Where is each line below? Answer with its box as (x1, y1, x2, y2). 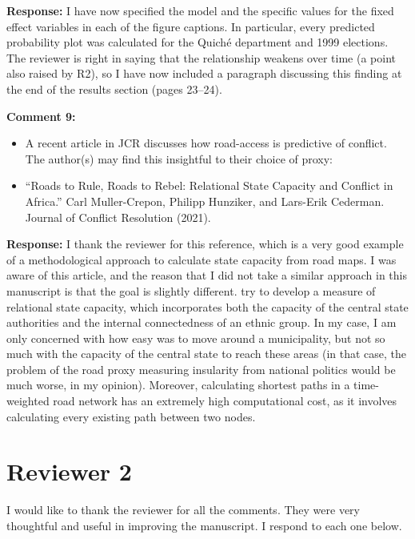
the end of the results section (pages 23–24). (6, 80, 222, 97)
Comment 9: (6, 107, 76, 124)
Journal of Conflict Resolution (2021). (25, 208, 211, 225)
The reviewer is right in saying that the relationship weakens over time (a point (6, 49, 396, 66)
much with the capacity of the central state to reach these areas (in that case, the (6, 345, 407, 362)
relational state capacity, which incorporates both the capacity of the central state (6, 298, 409, 315)
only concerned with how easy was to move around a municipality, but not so (6, 329, 385, 346)
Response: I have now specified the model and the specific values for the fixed (6, 2, 394, 18)
